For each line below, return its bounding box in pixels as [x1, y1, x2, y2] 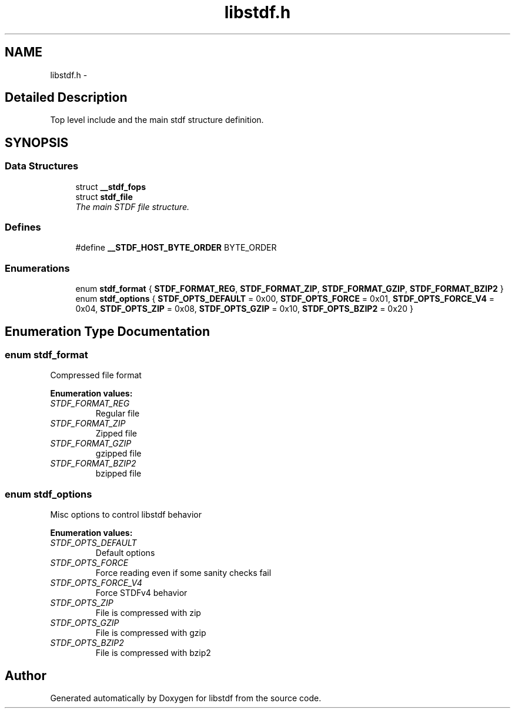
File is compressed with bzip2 [95, 648, 211, 658]
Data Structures [5, 160, 79, 172]
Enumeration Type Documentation [5, 324, 210, 339]
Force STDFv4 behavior [95, 588, 188, 598]
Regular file [95, 408, 140, 419]
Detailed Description [5, 90, 128, 105]
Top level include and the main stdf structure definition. [50, 115, 264, 125]
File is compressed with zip [95, 608, 201, 618]
